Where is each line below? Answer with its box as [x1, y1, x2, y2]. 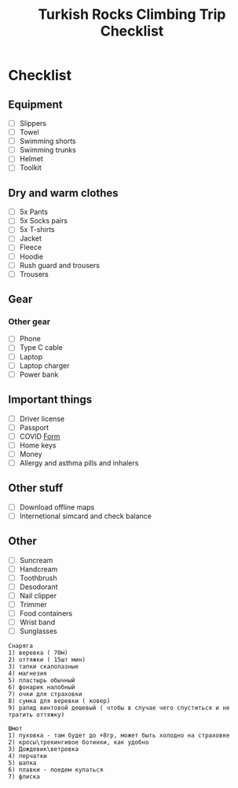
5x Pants [19, 207, 49, 217]
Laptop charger [19, 360, 70, 370]
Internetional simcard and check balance [19, 511, 152, 521]
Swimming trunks [19, 145, 76, 155]
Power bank [19, 370, 59, 379]
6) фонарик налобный [8, 683, 76, 691]
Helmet [19, 154, 43, 164]
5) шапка [8, 759, 37, 768]
